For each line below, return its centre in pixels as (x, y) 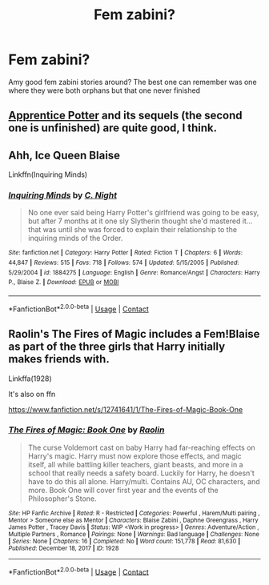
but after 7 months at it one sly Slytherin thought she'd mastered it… (140, 221)
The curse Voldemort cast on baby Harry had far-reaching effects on (142, 447)
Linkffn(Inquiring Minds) (48, 174)
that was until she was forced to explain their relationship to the (132, 230)
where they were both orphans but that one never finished (104, 90)
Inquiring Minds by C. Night (63, 195)
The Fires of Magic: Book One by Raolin (86, 430)
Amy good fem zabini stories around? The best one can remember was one (133, 82)
